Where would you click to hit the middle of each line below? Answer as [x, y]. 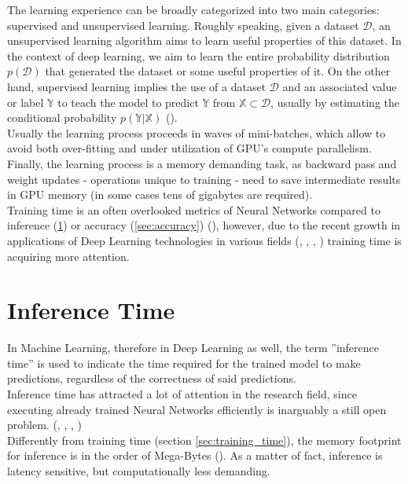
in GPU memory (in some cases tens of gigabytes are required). [160, 194]
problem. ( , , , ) [44, 425]
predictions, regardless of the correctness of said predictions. [152, 378]
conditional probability [62, 117]
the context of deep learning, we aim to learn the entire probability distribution [198, 55]
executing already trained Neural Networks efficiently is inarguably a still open [197, 409]
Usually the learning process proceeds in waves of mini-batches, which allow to [197, 132]
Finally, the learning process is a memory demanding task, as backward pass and [202, 163]
